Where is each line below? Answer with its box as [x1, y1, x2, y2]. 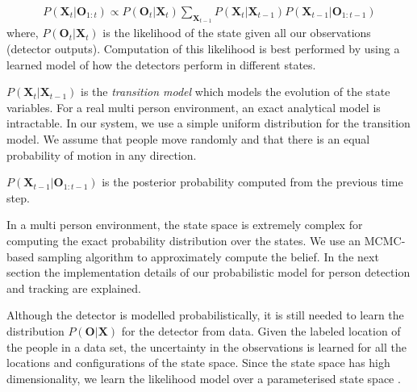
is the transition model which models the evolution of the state [81, 83, 390, 100]
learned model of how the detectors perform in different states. [6, 56, 316, 73]
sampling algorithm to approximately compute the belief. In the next [37, 248, 379, 265]
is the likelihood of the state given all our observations [102, 24, 371, 41]
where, [6, 24, 39, 41]
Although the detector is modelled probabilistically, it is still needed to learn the [6, 307, 404, 323]
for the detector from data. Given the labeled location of [121, 322, 401, 339]
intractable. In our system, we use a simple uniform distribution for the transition [6, 115, 411, 131]
